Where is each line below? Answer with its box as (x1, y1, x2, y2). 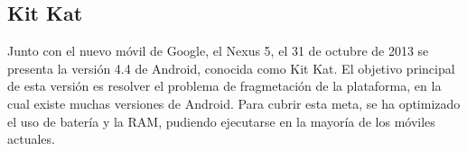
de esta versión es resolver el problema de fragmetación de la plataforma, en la (7, 76, 442, 95)
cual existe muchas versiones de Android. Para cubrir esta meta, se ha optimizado (7, 93, 461, 112)
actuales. (7, 129, 55, 148)
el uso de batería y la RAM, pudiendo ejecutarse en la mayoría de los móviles (7, 111, 435, 130)
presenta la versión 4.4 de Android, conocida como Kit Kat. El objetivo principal (7, 58, 455, 77)
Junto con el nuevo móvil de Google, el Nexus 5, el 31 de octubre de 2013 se (7, 41, 429, 60)
